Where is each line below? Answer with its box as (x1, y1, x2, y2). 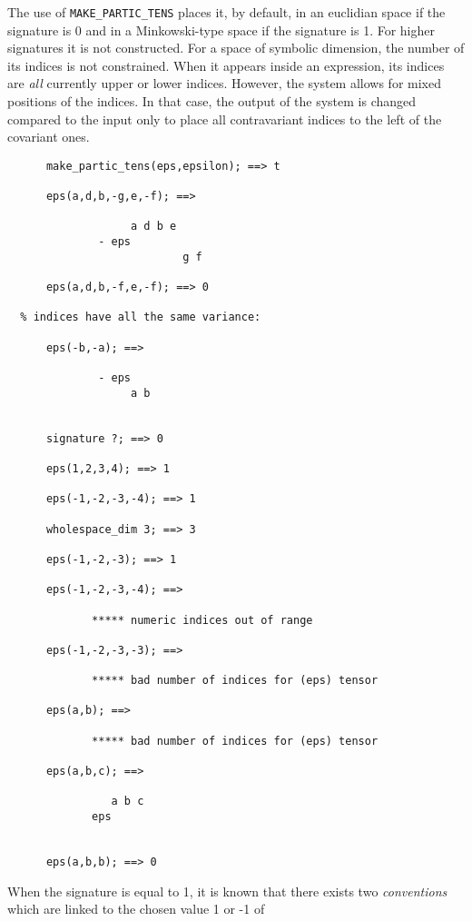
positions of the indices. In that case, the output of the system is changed (7, 92, 417, 111)
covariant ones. (7, 127, 90, 146)
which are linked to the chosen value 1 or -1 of (7, 899, 265, 918)
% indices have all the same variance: (20, 311, 261, 324)
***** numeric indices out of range (92, 613, 313, 627)
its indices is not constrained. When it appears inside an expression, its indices (7, 55, 445, 74)
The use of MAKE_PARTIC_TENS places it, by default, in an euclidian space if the (7, 3, 446, 21)
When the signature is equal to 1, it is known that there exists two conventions (7, 881, 447, 900)
